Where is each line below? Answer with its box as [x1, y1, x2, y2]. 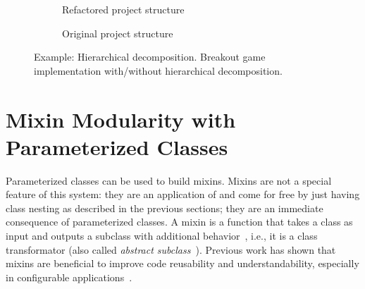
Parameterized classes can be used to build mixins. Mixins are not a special [6, 173, 332, 187]
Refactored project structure [62, 2, 185, 16]
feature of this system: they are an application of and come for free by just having [6, 187, 360, 202]
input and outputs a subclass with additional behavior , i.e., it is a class [6, 228, 318, 243]
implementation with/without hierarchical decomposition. [34, 63, 283, 78]
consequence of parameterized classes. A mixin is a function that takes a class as [6, 214, 353, 229]
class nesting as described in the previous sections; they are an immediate [6, 200, 323, 215]
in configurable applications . [6, 269, 132, 284]
